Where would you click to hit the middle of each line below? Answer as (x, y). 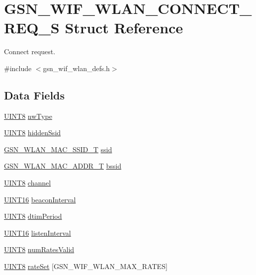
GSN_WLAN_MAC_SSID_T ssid (58, 149)
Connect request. (30, 51)
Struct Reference (124, 28)
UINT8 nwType (28, 116)
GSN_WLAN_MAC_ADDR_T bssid (63, 166)
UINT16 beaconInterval (40, 199)
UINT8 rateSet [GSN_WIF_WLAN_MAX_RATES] (86, 266)
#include (18, 68)
